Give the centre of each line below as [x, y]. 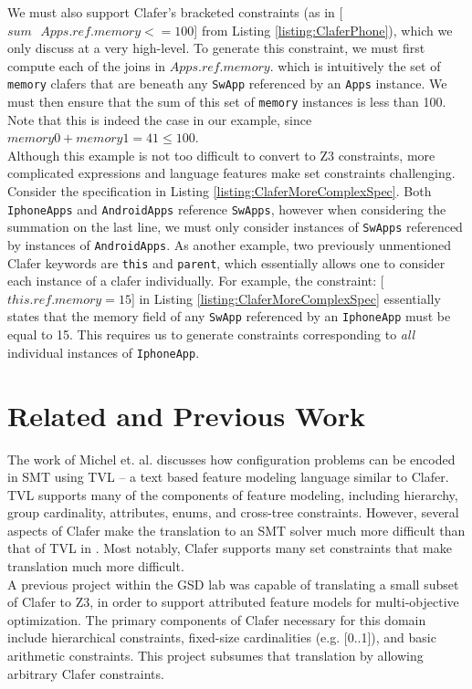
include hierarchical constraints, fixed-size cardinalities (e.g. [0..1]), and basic [222, 637]
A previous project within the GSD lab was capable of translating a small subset [233, 584]
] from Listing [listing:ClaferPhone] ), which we [323, 30]
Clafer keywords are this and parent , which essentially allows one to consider [226, 262]
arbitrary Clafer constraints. [86, 673]
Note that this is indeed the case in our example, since [160, 119]
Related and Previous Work [186, 415]
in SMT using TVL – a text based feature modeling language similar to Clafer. [228, 477]
